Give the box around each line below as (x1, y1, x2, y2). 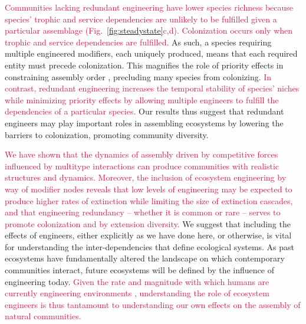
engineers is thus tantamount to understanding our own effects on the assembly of (5, 298, 301, 310)
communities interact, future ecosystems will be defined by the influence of (5, 264, 274, 276)
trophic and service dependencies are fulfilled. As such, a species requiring (5, 35, 272, 48)
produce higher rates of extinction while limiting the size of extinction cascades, (5, 194, 293, 207)
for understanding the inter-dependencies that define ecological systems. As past (5, 240, 295, 253)
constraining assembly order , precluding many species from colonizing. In (5, 70, 272, 83)
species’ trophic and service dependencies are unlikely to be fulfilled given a (5, 12, 277, 25)
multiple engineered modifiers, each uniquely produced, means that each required (5, 47, 298, 60)
